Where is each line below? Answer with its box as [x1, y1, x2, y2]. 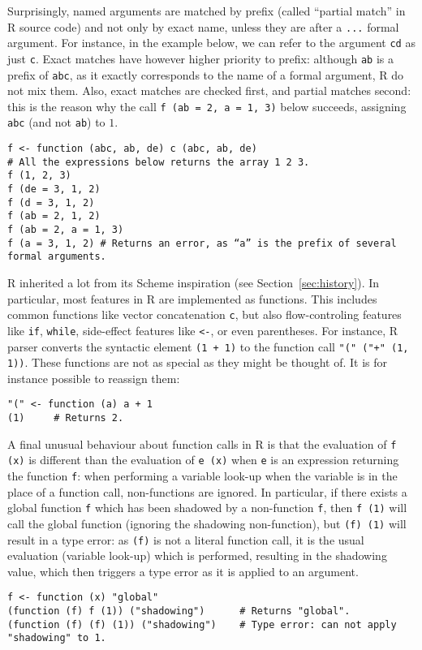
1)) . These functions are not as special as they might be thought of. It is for [7, 354, 388, 371]
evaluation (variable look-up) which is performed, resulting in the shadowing [7, 547, 387, 564]
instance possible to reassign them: [7, 369, 180, 386]
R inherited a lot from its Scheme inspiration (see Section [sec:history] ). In [7, 274, 380, 291]
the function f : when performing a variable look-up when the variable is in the [7, 467, 398, 484]
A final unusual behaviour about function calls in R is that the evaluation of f [7, 435, 397, 452]
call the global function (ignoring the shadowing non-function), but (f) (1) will [7, 514, 407, 532]
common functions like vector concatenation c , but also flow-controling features [7, 306, 402, 323]
